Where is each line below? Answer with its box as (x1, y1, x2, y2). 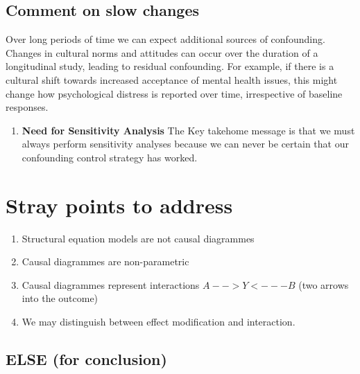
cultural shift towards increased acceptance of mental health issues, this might (6, 72, 338, 87)
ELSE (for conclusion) (6, 348, 167, 370)
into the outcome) (22, 291, 98, 305)
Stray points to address (6, 190, 233, 219)
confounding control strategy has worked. (22, 150, 198, 164)
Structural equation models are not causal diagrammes (22, 231, 255, 245)
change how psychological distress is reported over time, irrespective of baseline (6, 86, 343, 100)
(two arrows (298, 277, 349, 292)
